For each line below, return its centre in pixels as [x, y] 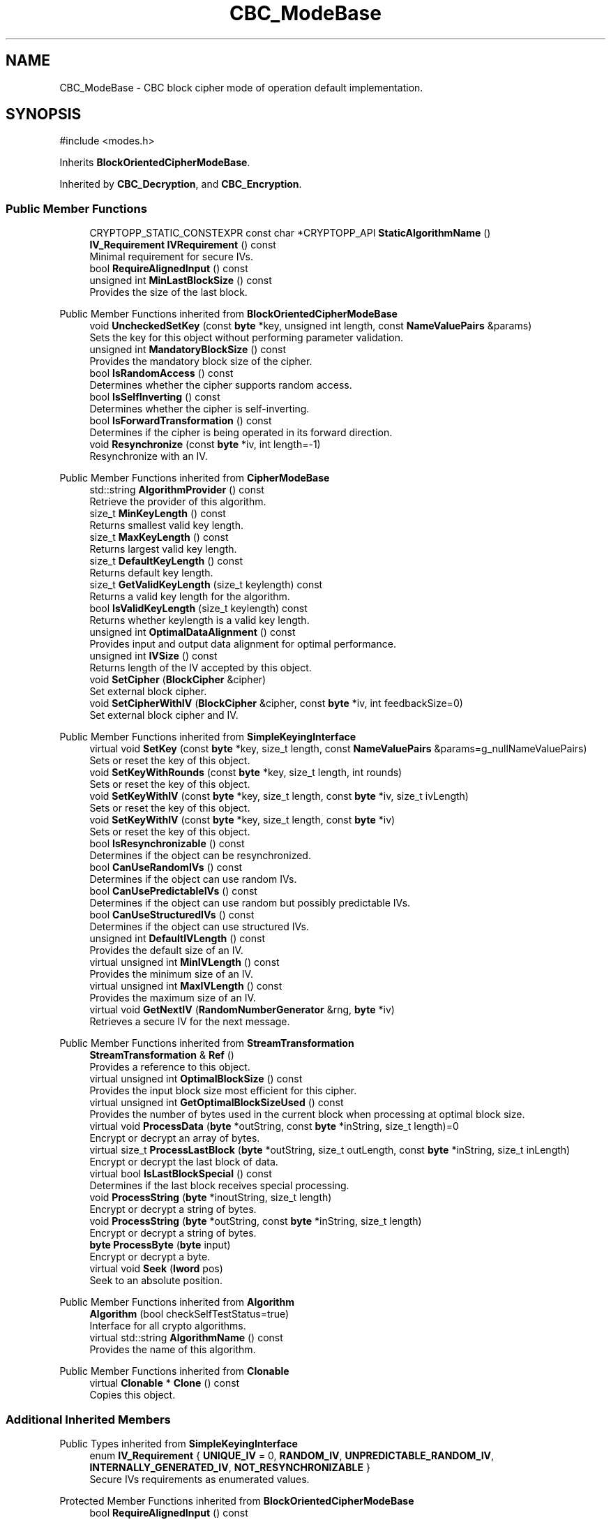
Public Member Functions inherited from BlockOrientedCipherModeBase [228, 314]
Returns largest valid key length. [163, 549]
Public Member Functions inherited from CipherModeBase [195, 478]
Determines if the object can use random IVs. [193, 879]
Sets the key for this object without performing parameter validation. [247, 338]
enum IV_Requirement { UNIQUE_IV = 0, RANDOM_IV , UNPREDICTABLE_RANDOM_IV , [292, 1455]
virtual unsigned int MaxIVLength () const [186, 986]
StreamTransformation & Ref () [162, 1055]
